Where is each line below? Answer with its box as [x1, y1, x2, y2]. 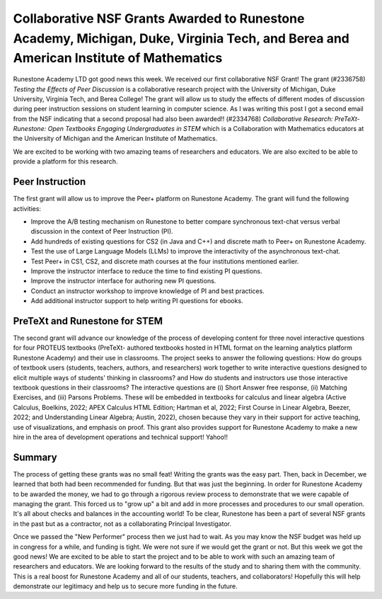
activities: [13, 204, 42, 212]
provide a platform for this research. [13, 157, 118, 166]
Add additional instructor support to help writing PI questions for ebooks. [30, 297, 243, 305]
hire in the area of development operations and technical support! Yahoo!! [13, 433, 228, 441]
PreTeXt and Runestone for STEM [13, 315, 163, 327]
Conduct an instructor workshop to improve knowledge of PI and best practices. [30, 287, 265, 295]
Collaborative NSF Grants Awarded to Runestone [13, 11, 305, 26]
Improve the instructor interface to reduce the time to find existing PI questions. [30, 266, 262, 275]
